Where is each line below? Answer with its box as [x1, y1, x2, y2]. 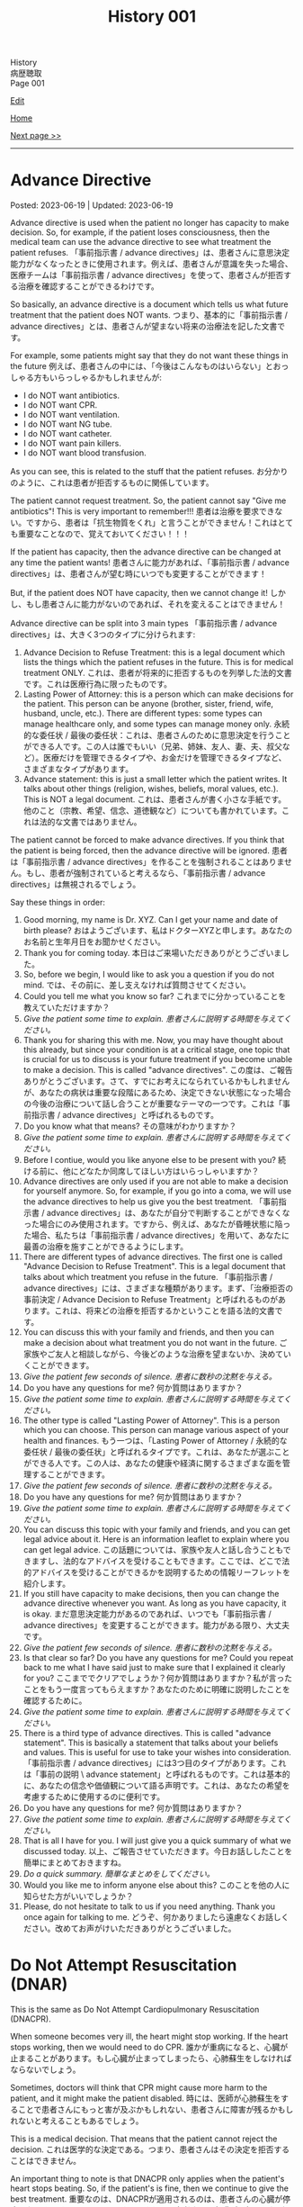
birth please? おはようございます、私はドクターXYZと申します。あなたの [22, 925, 293, 936]
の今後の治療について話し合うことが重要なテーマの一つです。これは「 [22, 1098, 282, 1109]
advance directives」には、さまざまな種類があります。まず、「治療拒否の [22, 1283, 294, 1293]
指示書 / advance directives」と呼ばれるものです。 [31, 1110, 219, 1121]
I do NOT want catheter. [22, 428, 112, 439]
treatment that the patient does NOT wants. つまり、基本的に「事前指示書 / [10, 310, 289, 320]
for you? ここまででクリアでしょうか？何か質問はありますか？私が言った [22, 1672, 293, 1684]
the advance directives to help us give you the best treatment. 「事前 [22, 1196, 280, 1207]
